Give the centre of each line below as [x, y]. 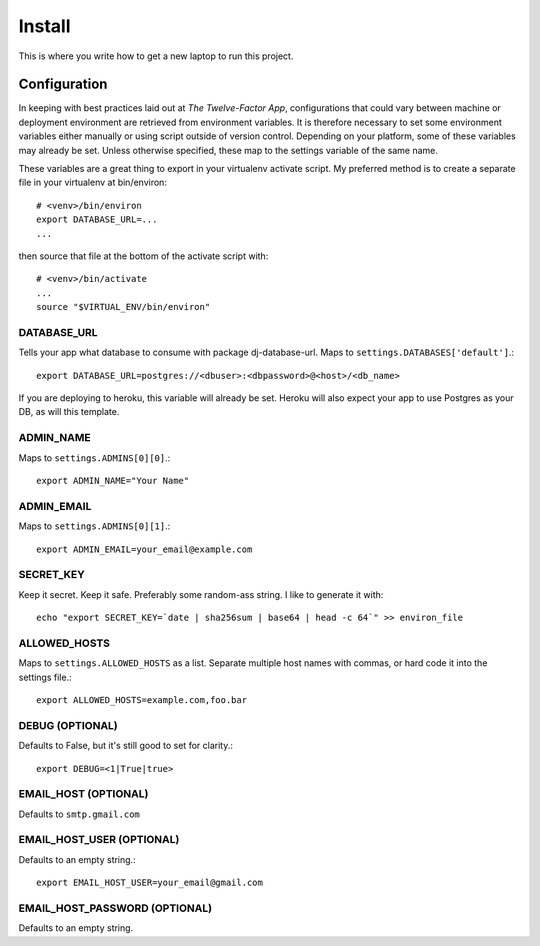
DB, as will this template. [69, 412]
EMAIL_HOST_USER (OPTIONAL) [99, 840]
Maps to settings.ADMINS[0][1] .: [94, 526]
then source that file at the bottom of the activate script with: [143, 256]
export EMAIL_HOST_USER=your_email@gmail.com [150, 883]
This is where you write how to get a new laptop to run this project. [156, 56]
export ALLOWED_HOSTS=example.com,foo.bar [142, 699]
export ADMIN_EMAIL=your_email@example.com [144, 549]
